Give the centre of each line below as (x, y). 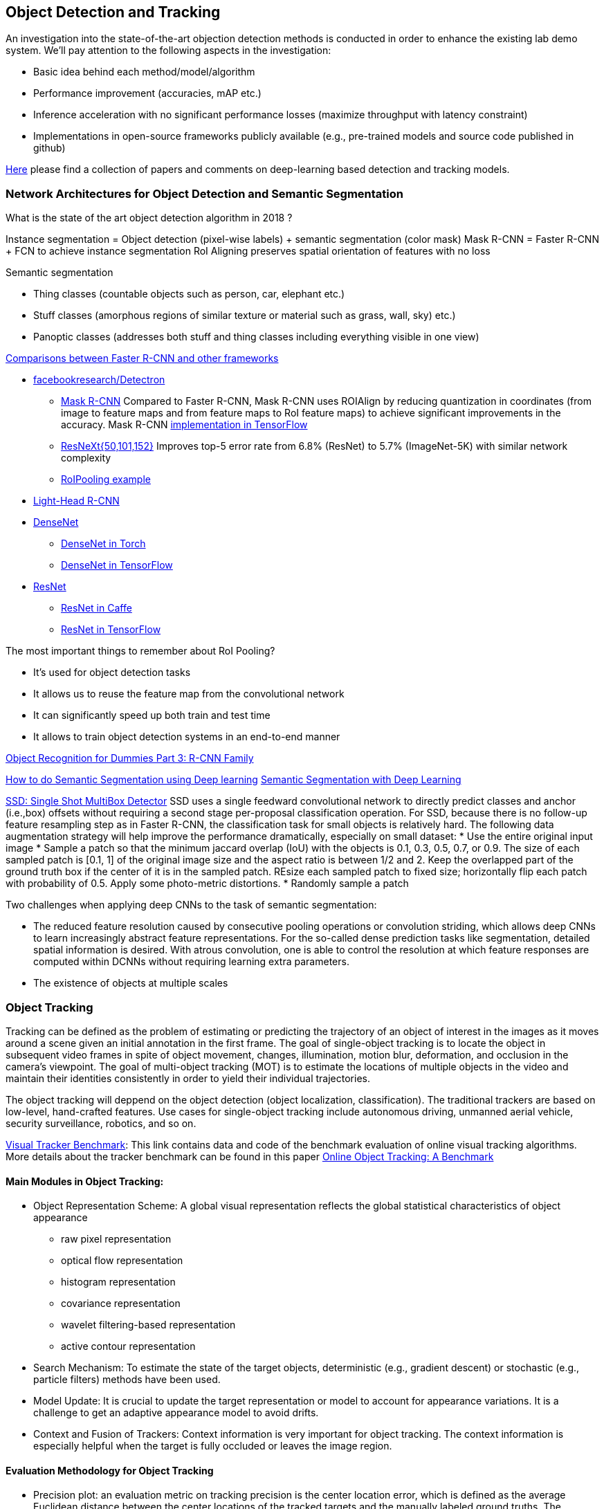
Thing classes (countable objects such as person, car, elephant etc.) (189, 294)
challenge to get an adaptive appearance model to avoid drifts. (176, 1413)
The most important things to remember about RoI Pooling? (140, 651)
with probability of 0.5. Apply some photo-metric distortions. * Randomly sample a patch (207, 884)
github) (49, 148)
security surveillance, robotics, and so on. (101, 1123)
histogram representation (118, 1282)
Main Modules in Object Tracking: (85, 1181)
